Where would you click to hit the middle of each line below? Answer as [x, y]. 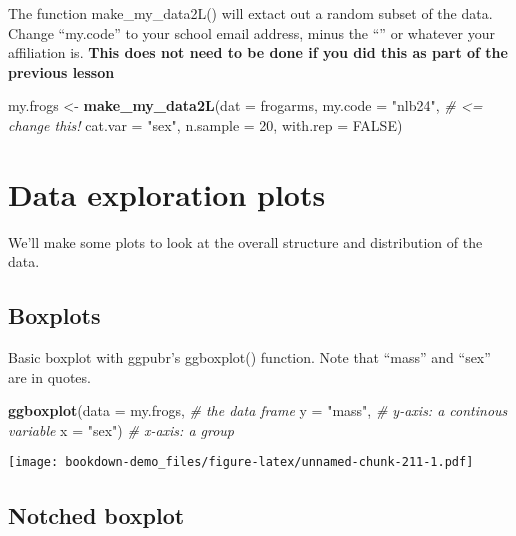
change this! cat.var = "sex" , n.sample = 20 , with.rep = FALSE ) [205, 124]
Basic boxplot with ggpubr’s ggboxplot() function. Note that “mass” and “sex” [249, 357]
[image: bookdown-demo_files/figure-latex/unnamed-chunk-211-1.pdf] [241, 462]
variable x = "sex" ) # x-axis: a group [121, 429]
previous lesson [61, 71]
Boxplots [54, 315]
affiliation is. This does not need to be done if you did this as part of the [258, 52]
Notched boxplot [96, 514]
